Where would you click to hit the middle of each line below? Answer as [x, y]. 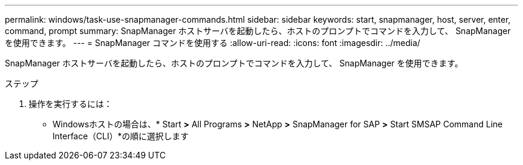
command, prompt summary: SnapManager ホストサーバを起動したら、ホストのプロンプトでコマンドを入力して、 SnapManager [258, 31]
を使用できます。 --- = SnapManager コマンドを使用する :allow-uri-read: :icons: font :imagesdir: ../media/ [213, 43]
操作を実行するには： [70, 104]
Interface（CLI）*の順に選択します [121, 136]
